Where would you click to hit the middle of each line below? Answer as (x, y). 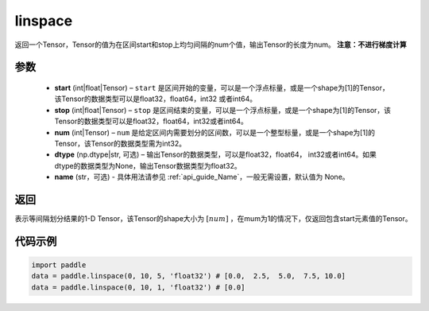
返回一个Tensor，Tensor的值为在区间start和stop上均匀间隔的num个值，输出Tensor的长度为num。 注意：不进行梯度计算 (211, 45)
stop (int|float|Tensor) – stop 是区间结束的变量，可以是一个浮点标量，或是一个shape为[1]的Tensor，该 (223, 110)
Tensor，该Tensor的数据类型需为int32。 (120, 143)
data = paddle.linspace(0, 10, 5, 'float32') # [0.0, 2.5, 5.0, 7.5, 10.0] (188, 276)
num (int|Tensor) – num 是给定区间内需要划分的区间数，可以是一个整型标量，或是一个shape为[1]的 (214, 132)
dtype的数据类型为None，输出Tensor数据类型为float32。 (148, 165)
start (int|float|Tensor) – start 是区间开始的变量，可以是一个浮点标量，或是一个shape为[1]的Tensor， (222, 87)
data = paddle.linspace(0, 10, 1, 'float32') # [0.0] (138, 287)
